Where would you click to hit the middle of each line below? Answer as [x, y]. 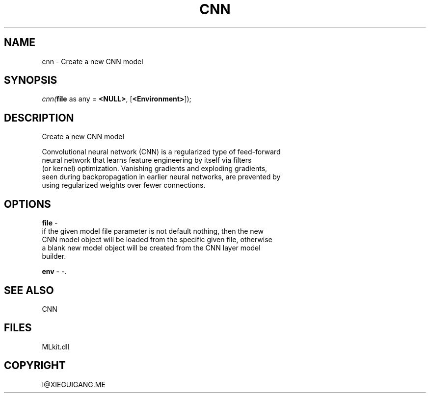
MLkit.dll [55, 347]
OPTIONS [27, 204]
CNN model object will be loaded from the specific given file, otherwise [157, 240]
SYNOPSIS [31, 80]
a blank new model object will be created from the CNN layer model [151, 248]
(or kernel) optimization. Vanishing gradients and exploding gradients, [155, 169]
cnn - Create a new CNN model [93, 61]
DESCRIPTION [39, 118]
